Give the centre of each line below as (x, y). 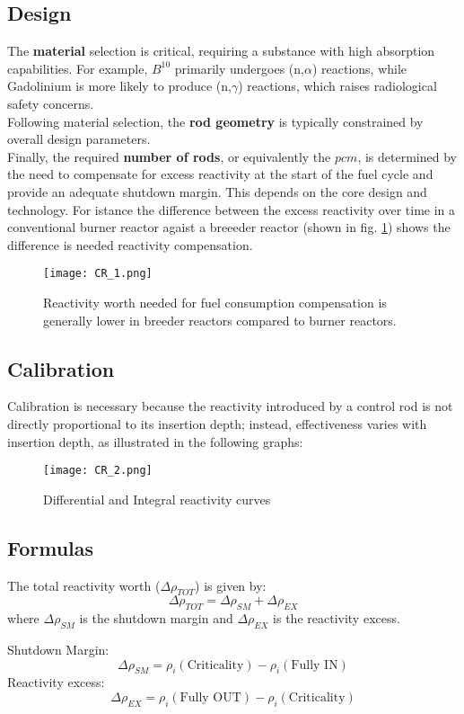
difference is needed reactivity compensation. (130, 244)
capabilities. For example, (78, 68)
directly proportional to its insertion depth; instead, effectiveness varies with (217, 423)
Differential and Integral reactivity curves (157, 499)
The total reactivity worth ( (84, 585)
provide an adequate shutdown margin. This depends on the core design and (217, 191)
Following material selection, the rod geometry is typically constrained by (215, 121)
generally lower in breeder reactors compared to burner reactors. (220, 320)
